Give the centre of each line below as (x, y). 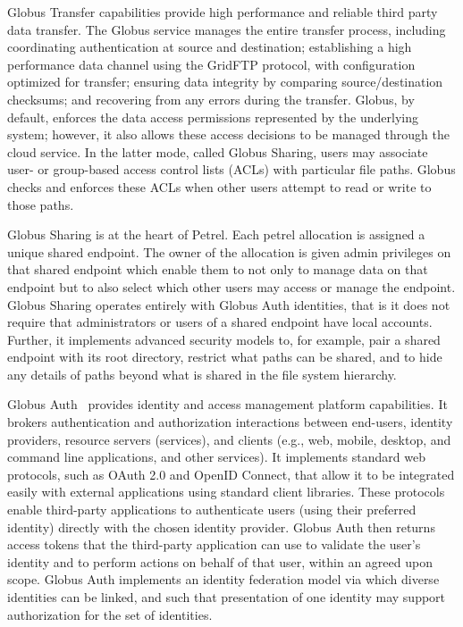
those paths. (41, 204)
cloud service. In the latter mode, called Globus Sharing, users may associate (218, 151)
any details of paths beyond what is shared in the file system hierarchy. (202, 374)
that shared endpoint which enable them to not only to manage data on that (218, 269)
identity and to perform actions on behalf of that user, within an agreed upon (220, 561)
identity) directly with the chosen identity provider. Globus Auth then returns (221, 527)
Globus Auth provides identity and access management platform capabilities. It (227, 404)
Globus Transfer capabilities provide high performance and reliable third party (223, 12)
